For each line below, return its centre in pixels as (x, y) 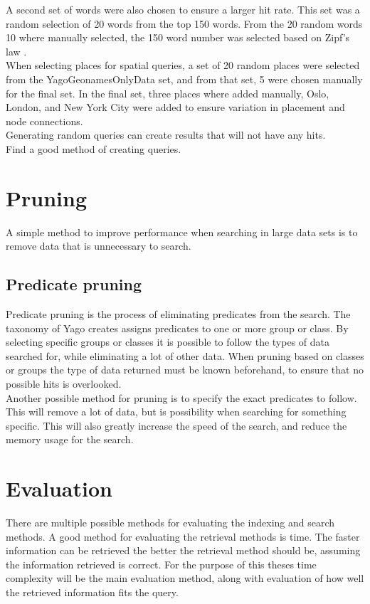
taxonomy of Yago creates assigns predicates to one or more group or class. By (177, 328)
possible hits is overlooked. (64, 384)
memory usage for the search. (70, 439)
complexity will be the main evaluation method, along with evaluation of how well (185, 578)
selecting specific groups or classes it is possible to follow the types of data (168, 342)
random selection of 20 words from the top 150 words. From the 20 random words (184, 23)
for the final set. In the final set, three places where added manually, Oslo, (168, 93)
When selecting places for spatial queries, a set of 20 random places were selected (183, 65)
